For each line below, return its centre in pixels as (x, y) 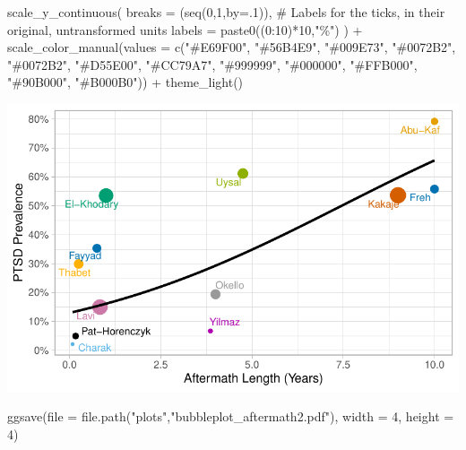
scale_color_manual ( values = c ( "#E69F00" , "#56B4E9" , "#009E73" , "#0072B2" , (232, 47)
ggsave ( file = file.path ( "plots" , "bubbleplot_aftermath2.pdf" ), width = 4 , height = (231, 416)
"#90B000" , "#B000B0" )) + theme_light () (125, 82)
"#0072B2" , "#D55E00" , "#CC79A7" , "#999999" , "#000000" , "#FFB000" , (212, 64)
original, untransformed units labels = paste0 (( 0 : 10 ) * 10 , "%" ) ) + (185, 29)
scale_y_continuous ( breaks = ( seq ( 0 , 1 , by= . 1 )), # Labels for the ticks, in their (226, 12)
